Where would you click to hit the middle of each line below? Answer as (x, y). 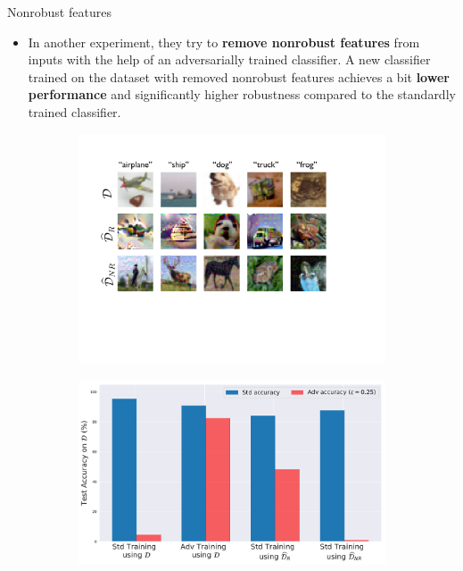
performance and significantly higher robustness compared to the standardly (242, 94)
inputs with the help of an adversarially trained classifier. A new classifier (229, 59)
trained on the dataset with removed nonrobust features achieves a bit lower (239, 76)
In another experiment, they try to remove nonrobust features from (224, 42)
